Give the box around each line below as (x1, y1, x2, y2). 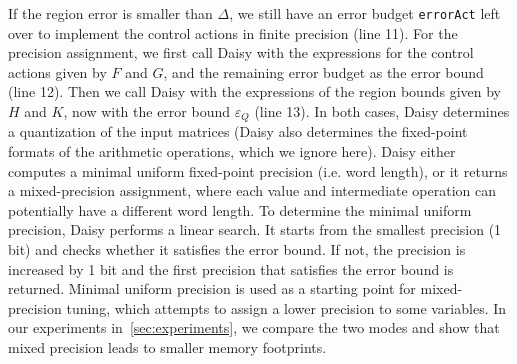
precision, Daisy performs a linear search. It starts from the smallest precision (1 (8, 219, 502, 240)
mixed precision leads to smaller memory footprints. (8, 337, 327, 358)
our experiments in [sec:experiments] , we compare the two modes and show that (8, 317, 500, 338)
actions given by (8, 61, 107, 82)
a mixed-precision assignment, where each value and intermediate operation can (8, 180, 497, 201)
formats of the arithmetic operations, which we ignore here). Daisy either (8, 141, 456, 162)
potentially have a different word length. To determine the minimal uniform (8, 199, 472, 220)
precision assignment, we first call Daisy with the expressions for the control (8, 42, 474, 63)
